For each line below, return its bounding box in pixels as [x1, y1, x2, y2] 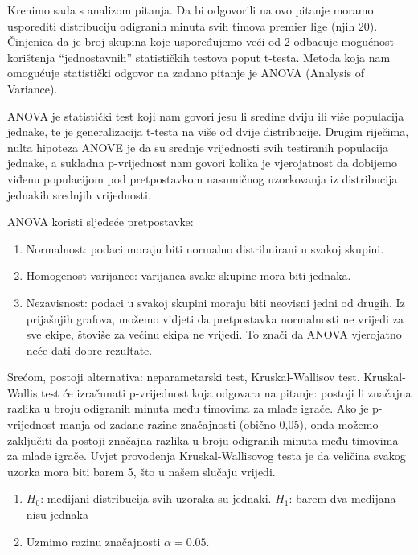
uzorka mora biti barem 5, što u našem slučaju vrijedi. [7, 462, 276, 479]
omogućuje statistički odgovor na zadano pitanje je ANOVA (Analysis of [7, 64, 365, 81]
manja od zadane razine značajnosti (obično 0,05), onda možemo [59, 416, 379, 433]
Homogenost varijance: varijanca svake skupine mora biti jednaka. [26, 267, 351, 284]
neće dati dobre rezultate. [26, 341, 153, 358]
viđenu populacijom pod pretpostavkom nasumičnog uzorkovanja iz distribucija [7, 170, 398, 187]
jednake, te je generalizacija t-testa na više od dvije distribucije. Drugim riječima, [7, 123, 409, 140]
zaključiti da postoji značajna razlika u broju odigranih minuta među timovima [7, 431, 399, 448]
